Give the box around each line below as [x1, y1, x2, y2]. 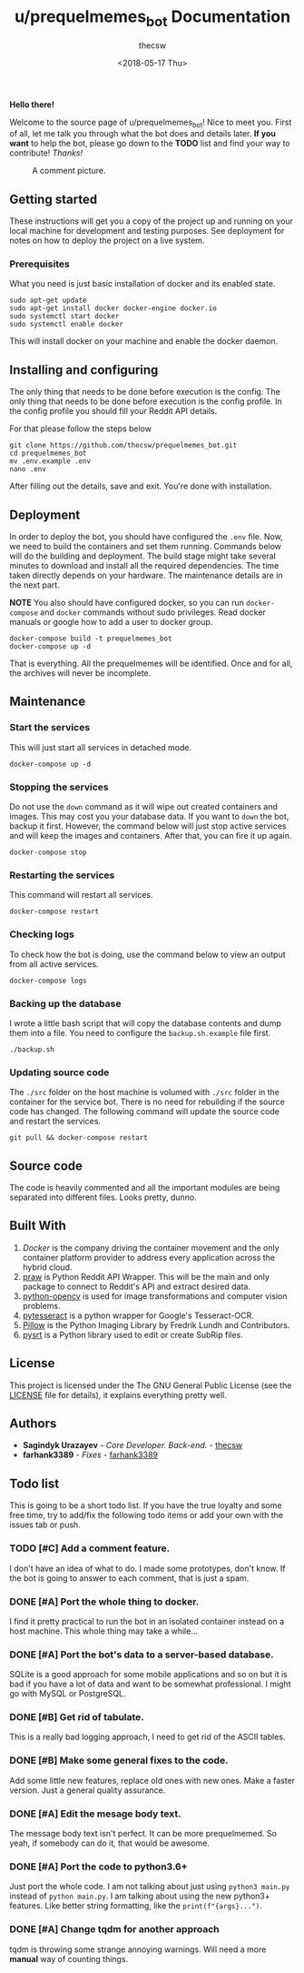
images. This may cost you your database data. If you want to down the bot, [9, 811, 289, 822]
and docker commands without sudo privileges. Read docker [40, 607, 266, 618]
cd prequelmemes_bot [9, 448, 88, 458]
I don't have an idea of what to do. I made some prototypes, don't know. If [9, 1563, 286, 1574]
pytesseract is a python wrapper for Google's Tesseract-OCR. [22, 1310, 254, 1321]
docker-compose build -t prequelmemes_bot [9, 634, 172, 643]
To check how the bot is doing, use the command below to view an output [9, 949, 286, 960]
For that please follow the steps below [9, 423, 152, 434]
